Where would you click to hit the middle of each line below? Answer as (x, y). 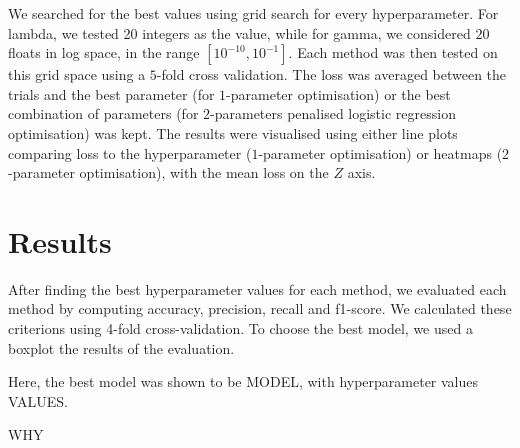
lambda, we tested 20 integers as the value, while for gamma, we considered (239, 32)
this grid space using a (77, 74)
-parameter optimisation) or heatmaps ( (380, 152)
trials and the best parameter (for (111, 93)
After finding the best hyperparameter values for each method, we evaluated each (257, 288)
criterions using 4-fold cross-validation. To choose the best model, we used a (240, 328)
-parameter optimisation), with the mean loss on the (168, 172)
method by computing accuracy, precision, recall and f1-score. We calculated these (260, 308)
